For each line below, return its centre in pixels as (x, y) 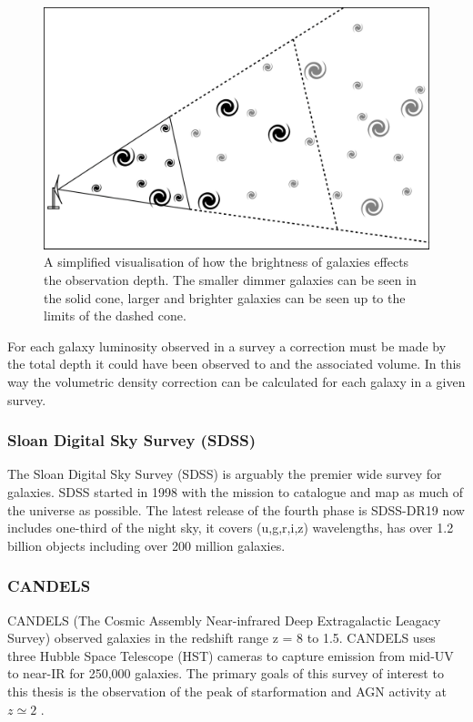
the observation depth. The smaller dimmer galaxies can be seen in (230, 280)
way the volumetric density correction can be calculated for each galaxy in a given (236, 381)
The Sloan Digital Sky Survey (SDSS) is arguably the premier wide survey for (225, 474)
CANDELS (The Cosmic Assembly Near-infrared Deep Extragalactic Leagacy (224, 620)
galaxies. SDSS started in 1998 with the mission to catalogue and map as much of (236, 491)
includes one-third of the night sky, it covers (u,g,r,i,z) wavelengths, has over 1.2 (231, 528)
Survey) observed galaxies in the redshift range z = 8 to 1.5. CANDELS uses (221, 638)
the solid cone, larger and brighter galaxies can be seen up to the (225, 297)
